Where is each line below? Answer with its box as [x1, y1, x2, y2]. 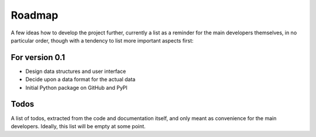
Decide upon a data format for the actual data [25, 76, 136, 83]
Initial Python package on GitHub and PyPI [25, 84, 128, 91]
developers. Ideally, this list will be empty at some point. [11, 122, 146, 129]
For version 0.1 [11, 52, 66, 62]
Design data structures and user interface [25, 68, 126, 75]
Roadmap [11, 9, 59, 22]
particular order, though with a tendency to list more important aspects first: [11, 37, 194, 44]
